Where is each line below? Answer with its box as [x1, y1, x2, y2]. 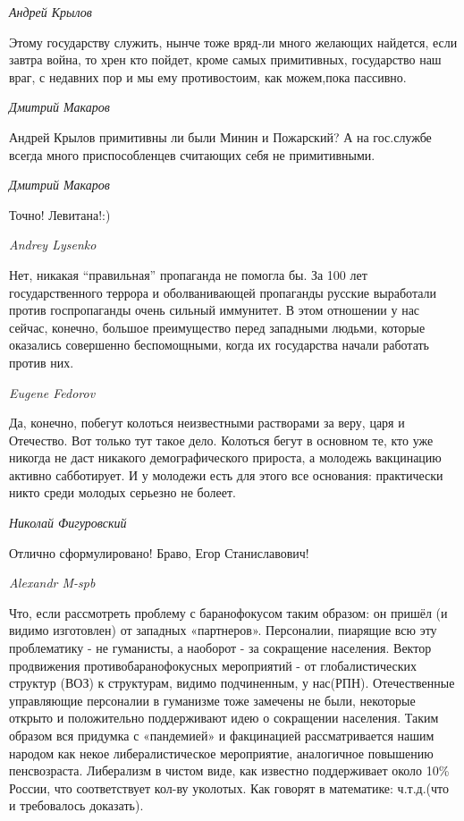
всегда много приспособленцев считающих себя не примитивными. [9, 145, 375, 164]
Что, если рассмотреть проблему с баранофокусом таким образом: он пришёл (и [9, 603, 448, 622]
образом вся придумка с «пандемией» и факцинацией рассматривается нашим [9, 726, 434, 744]
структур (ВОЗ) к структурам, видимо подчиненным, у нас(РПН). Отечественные [9, 673, 455, 692]
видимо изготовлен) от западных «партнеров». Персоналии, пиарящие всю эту [9, 621, 437, 639]
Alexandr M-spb [9, 573, 96, 592]
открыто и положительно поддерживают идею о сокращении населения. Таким [9, 708, 439, 727]
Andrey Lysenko [9, 235, 97, 254]
